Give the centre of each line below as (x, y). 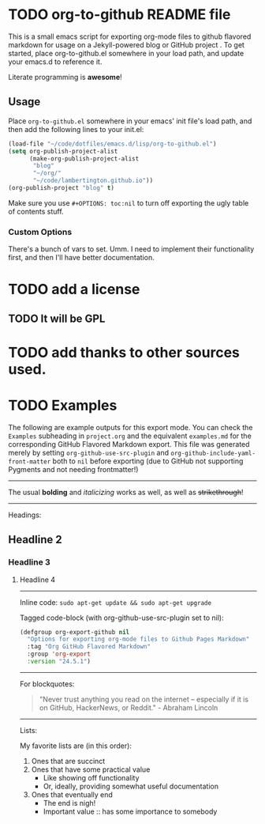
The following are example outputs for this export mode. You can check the (131, 427)
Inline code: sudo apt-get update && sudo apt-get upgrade (115, 602)
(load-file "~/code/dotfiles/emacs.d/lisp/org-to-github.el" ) (112, 144)
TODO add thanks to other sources (124, 352)
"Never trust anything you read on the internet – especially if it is (144, 699)
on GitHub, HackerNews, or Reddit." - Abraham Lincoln (129, 707)
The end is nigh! (69, 803)
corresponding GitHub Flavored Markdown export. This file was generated (129, 444)
